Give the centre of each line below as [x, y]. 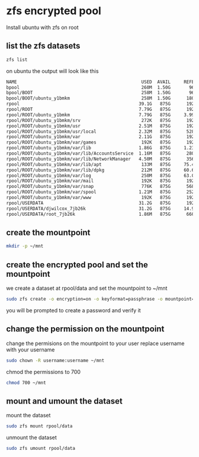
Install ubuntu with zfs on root [42, 27]
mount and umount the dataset [64, 401]
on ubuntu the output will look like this [52, 71]
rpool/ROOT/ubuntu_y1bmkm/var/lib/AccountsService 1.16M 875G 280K [102, 154]
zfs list [17, 60]
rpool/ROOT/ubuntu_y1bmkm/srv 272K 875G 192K [102, 120]
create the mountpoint [48, 232]
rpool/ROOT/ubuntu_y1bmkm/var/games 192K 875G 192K [102, 143]
